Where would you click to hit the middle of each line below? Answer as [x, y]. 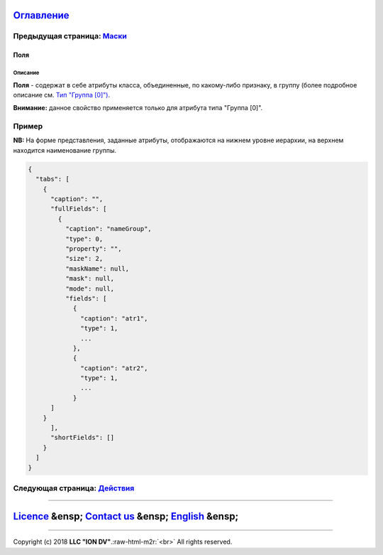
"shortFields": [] [83, 438]
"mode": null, [90, 289]
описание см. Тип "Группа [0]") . [61, 95]
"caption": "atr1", [114, 318]
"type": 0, [84, 239]
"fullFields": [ [79, 209]
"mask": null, [90, 279]
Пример [28, 126]
